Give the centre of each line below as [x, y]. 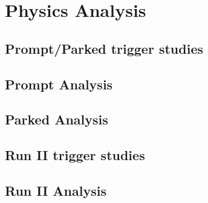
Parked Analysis [57, 119]
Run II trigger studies [75, 155]
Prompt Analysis [59, 84]
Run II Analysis [56, 190]
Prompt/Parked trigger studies [104, 48]
